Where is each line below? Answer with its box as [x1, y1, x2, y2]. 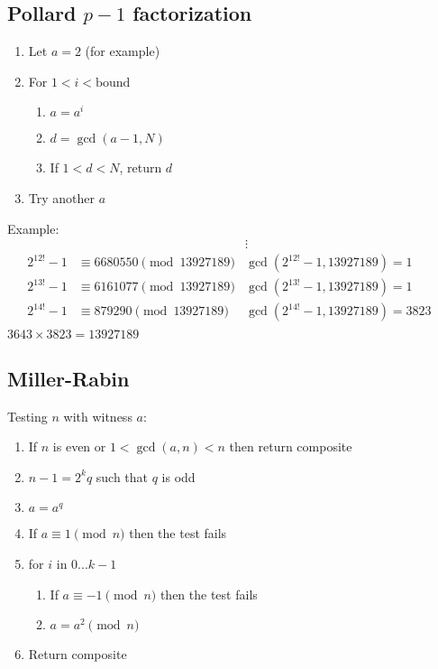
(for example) [85, 42, 160, 60]
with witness [63, 406, 132, 425]
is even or [52, 437, 106, 456]
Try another [28, 188, 96, 207]
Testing [7, 406, 48, 425]
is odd [161, 467, 196, 486]
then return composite [229, 437, 352, 456]
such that [96, 467, 149, 486]
